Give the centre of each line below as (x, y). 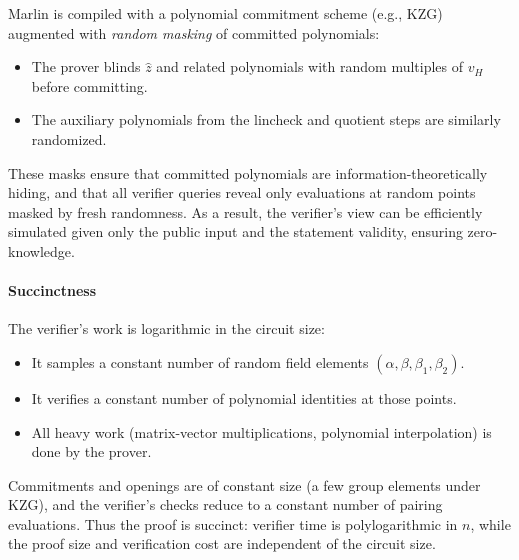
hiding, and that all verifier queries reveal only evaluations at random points (242, 192)
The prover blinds (86, 66)
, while (490, 523)
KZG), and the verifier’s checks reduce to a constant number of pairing (225, 504)
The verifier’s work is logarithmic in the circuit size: (166, 328)
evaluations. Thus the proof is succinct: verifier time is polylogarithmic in (233, 523)
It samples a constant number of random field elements (200, 361)
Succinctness (52, 290)
